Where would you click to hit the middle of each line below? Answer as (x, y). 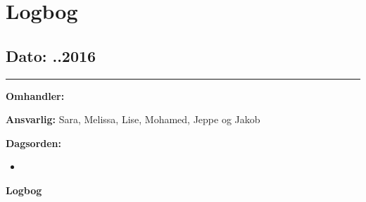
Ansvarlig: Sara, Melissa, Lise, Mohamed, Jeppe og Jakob (133, 119)
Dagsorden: (34, 143)
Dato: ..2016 (51, 55)
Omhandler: (35, 95)
